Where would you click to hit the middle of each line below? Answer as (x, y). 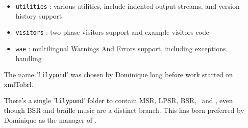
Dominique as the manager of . (50, 119)
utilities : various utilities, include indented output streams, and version (127, 6)
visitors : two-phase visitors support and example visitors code (112, 32)
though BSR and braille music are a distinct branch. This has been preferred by (124, 110)
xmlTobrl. (19, 84)
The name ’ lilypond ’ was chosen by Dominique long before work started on (118, 75)
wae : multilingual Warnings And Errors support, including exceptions (121, 48)
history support (39, 15)
